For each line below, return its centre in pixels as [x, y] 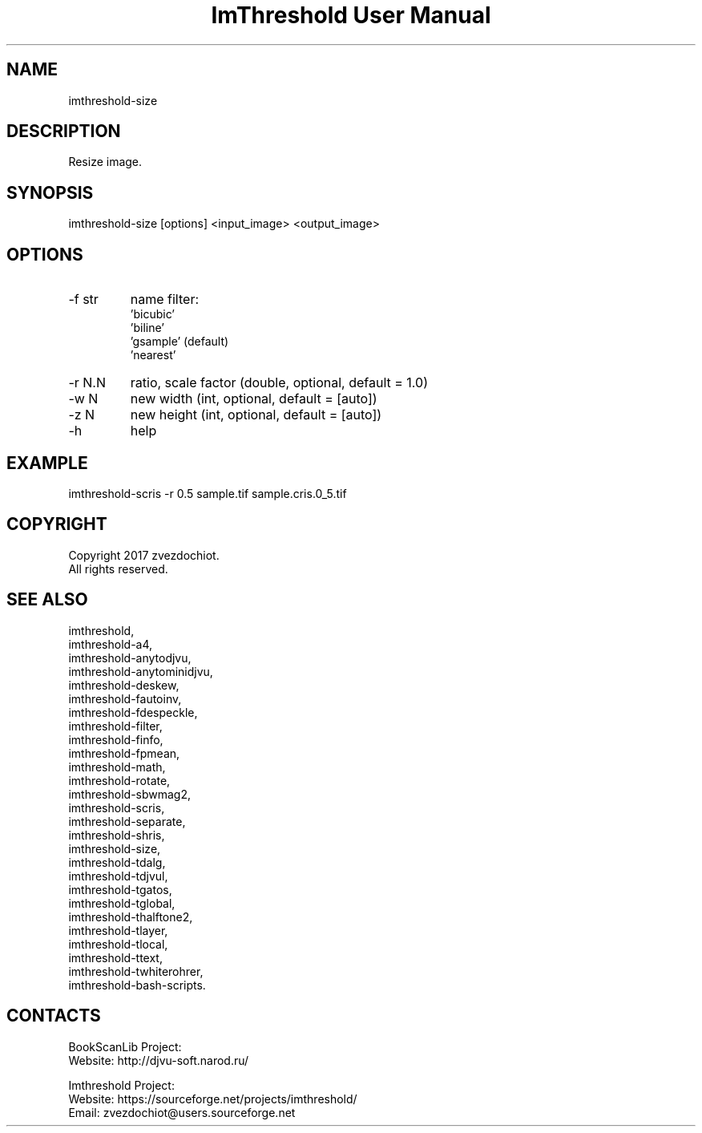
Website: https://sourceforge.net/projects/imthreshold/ [213, 1099]
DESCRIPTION [64, 132]
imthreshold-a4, [111, 644]
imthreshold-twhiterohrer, [136, 971]
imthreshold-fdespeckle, [133, 712]
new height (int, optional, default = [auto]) [256, 415]
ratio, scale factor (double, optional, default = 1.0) [279, 383]
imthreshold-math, [117, 767]
